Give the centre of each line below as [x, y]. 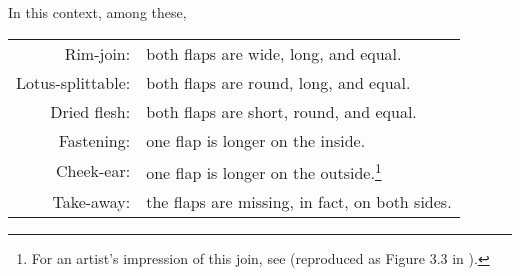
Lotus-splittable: [73, 82]
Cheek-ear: [93, 171]
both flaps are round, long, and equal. [278, 82]
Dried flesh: [90, 111]
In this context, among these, [97, 12]
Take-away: [91, 201]
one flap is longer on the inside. [256, 140]
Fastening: [94, 140]
